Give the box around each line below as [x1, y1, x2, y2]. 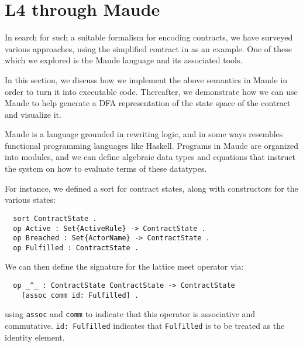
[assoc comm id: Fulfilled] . [21, 291, 139, 300]
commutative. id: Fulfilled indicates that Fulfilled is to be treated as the [5, 319, 285, 332]
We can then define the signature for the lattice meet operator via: [5, 260, 244, 273]
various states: [5, 193, 56, 206]
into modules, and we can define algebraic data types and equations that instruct [5, 151, 296, 163]
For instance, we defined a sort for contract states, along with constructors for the [5, 182, 298, 194]
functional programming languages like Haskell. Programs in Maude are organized [5, 139, 298, 151]
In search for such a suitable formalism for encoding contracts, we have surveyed [5, 31, 293, 43]
